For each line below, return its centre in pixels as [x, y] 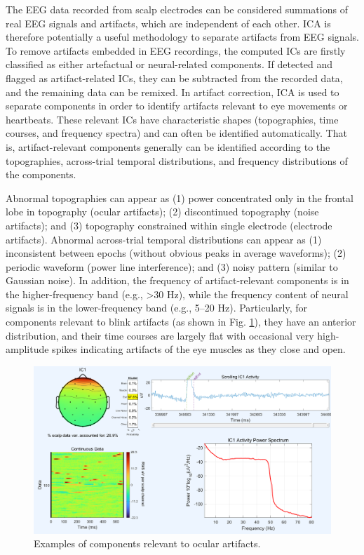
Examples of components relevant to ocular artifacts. [147, 543]
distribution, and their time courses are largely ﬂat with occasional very [160, 335]
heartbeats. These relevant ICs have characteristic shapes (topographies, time [172, 119]
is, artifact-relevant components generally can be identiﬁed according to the [168, 146]
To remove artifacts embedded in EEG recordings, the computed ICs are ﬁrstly [176, 50]
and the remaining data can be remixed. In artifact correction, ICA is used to [173, 92]
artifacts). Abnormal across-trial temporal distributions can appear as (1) [164, 239]
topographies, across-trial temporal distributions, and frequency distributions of [177, 160]
